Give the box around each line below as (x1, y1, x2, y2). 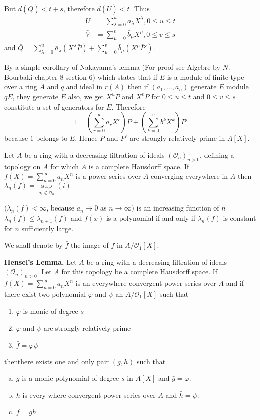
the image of (70, 240, 109, 250)
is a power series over (75, 171, 141, 181)
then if (127, 81, 148, 92)
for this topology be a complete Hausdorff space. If (61, 266, 218, 277)
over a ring (4, 81, 37, 92)
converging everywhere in (151, 171, 228, 181)
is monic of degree (23, 305, 78, 316)
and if (226, 278, 244, 288)
